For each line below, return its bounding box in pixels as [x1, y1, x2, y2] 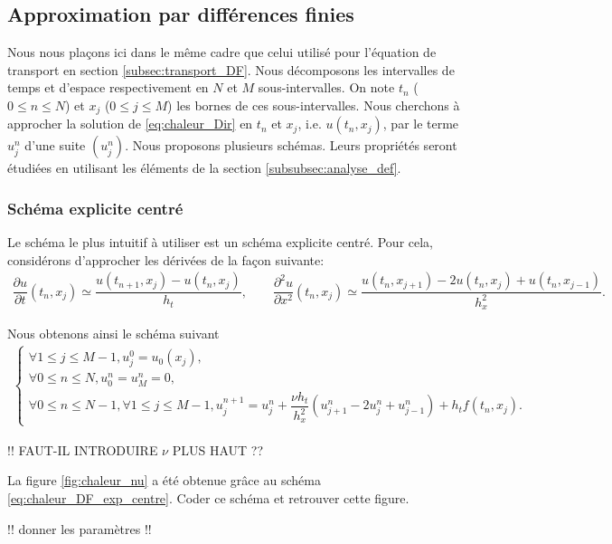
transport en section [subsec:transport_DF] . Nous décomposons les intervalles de [7, 60, 455, 79]
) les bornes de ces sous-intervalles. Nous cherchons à [167, 95, 460, 114]
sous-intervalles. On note [258, 78, 395, 97]
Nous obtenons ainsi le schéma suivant [7, 324, 220, 343]
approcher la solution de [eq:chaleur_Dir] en [7, 114, 253, 133]
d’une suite [24, 136, 86, 155]
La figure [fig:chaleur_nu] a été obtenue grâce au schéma [7, 471, 321, 490]
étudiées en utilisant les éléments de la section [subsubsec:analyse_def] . [7, 158, 401, 177]
